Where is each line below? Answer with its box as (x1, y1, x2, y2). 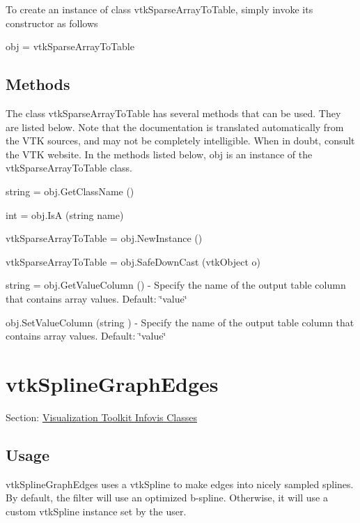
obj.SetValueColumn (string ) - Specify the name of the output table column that (6, 314, 354, 329)
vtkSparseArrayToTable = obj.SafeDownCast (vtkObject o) (6, 254, 261, 268)
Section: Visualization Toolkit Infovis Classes (6, 409, 197, 424)
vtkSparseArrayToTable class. (6, 160, 132, 175)
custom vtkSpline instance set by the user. (6, 503, 187, 518)
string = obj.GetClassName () (6, 183, 134, 198)
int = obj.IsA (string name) (6, 207, 124, 222)
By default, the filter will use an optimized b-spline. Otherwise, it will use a (6, 490, 328, 505)
